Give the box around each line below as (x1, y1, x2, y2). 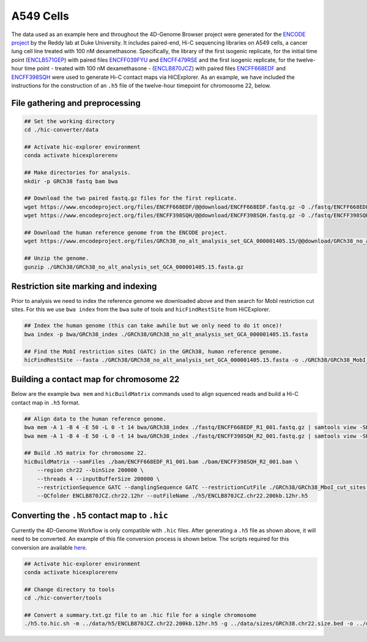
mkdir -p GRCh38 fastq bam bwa (24, 177, 119, 185)
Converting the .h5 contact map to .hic (11, 510, 168, 520)
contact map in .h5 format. (11, 398, 80, 406)
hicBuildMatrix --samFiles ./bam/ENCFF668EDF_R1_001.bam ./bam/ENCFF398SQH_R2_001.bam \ (24, 458, 299, 465)
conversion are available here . (11, 543, 87, 551)
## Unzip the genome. (24, 255, 89, 262)
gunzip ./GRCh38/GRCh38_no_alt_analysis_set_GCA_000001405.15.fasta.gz (24, 263, 244, 271)
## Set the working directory (24, 118, 115, 125)
